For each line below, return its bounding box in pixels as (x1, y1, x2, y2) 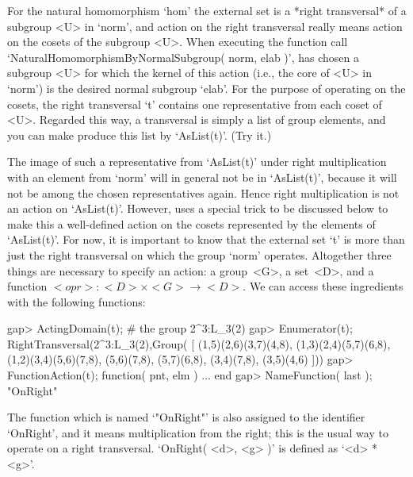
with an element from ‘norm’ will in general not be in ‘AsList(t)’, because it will (7, 168, 397, 185)
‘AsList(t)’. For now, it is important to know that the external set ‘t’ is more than (7, 231, 405, 248)
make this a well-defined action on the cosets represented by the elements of (7, 215, 376, 232)
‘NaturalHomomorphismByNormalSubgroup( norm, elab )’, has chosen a (7, 48, 359, 65)
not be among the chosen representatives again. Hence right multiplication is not (7, 184, 400, 201)
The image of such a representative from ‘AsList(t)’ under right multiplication (7, 153, 387, 170)
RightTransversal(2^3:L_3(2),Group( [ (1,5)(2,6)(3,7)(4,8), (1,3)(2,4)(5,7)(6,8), (7, 335, 391, 352)
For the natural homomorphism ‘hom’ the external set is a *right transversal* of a (7, 2, 407, 18)
